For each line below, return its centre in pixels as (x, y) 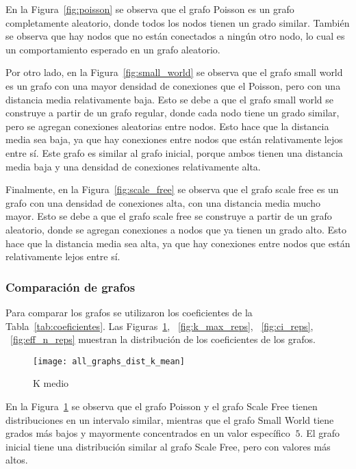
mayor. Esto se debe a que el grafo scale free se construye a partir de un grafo (169, 216)
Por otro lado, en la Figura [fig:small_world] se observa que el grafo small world (174, 72)
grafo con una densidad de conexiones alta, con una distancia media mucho (163, 202)
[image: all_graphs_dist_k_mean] (109, 361)
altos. (17, 460)
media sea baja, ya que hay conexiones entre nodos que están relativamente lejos (174, 139)
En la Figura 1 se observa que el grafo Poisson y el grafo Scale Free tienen (162, 406)
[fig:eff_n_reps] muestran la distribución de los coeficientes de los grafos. (163, 339)
